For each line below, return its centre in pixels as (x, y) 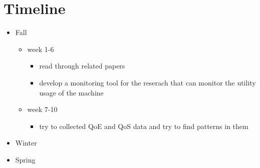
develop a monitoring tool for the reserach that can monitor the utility (148, 82)
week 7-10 (42, 109)
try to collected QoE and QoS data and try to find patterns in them (144, 126)
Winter (26, 143)
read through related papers (82, 66)
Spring (25, 159)
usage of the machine (71, 92)
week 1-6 (41, 49)
